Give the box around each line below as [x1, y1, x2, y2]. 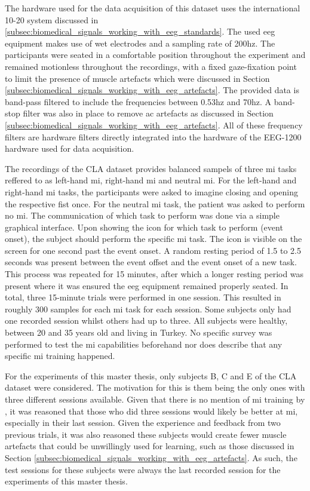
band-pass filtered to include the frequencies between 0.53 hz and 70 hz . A [5, 95, 271, 108]
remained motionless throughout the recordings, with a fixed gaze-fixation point [5, 60, 297, 72]
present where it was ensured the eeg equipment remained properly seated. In [5, 279, 288, 291]
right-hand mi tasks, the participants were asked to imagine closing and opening [5, 185, 298, 198]
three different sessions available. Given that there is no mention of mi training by [5, 393, 305, 405]
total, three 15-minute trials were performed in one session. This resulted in [5, 291, 281, 303]
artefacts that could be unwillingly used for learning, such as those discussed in [5, 440, 294, 452]
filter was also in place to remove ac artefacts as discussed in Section [23, 107, 274, 119]
